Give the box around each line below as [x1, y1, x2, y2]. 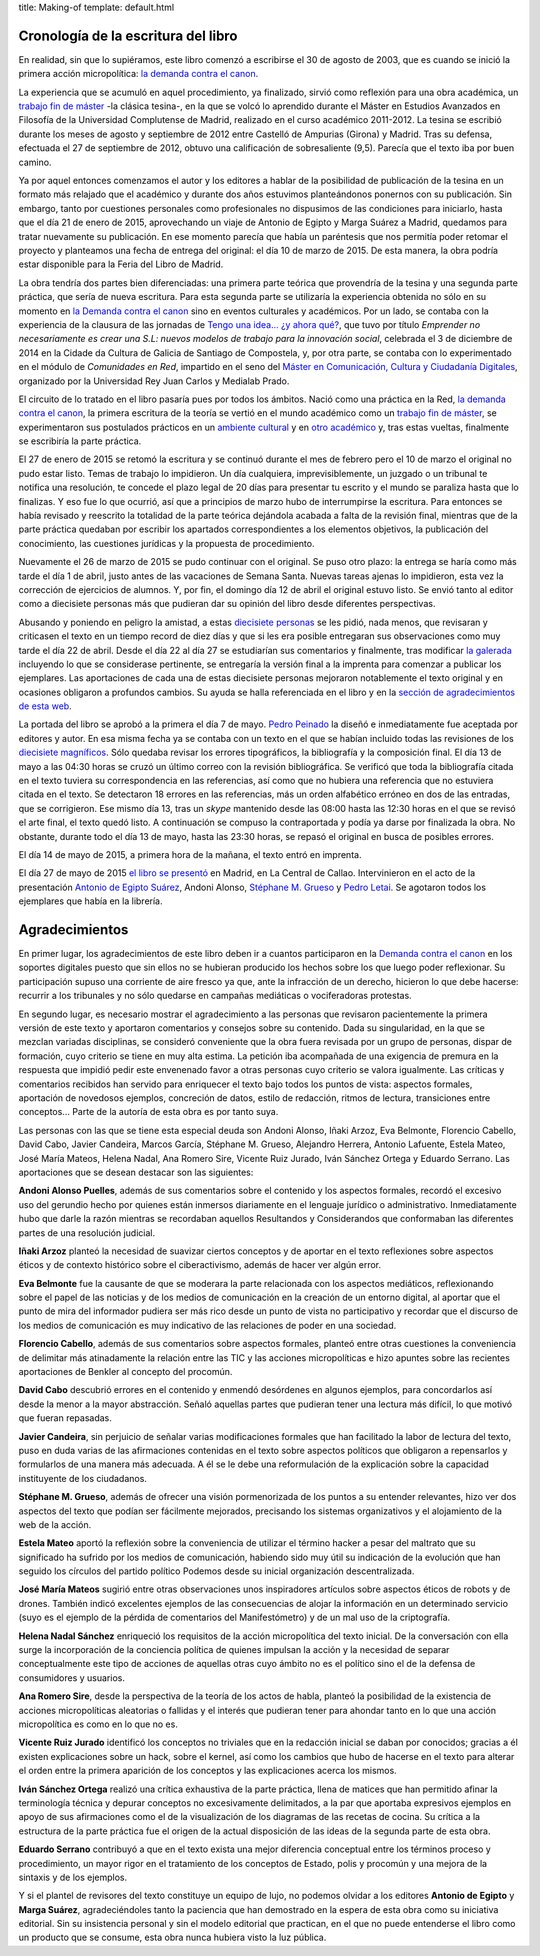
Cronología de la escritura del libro [18, 27, 238, 44]
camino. [18, 156, 52, 168]
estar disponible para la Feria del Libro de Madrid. [18, 258, 224, 270]
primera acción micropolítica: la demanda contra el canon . [18, 68, 259, 80]
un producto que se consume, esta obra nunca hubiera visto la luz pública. [18, 1931, 327, 1944]
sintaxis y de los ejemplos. [18, 1871, 128, 1883]
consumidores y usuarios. [18, 1671, 125, 1684]
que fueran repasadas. [18, 1412, 112, 1424]
